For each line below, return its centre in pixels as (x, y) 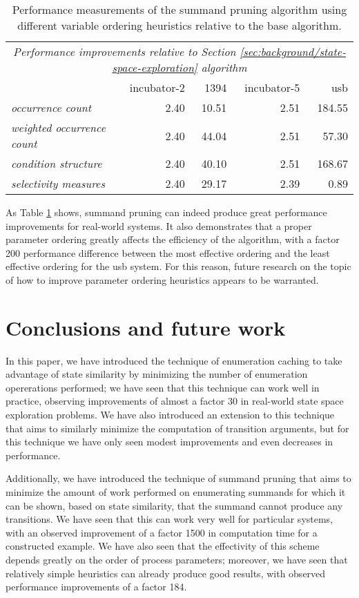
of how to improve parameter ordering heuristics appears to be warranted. (162, 279)
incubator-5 (272, 87)
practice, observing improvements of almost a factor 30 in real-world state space (175, 401)
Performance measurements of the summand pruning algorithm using (179, 9)
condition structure (57, 163)
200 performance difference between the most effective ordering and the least (168, 252)
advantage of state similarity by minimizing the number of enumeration (157, 374)
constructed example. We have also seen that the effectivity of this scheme (163, 546)
